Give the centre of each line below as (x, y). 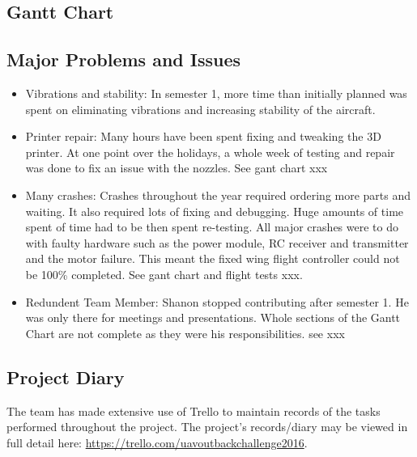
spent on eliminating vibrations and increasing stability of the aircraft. (200, 109)
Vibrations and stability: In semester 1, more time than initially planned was (216, 93)
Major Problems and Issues (124, 59)
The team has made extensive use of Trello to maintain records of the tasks (194, 410)
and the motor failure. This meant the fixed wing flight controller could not (213, 258)
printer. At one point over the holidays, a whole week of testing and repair (210, 152)
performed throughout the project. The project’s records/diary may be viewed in (207, 427)
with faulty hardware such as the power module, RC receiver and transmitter (217, 242)
